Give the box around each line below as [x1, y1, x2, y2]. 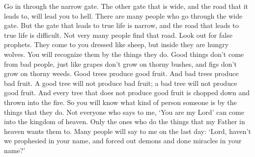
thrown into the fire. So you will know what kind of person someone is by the [4, 97, 237, 107]
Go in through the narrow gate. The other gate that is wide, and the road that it [4, 1, 248, 11]
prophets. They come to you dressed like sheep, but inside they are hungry [4, 39, 229, 50]
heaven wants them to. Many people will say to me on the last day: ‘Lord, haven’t [4, 126, 251, 136]
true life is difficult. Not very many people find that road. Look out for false [4, 29, 232, 40]
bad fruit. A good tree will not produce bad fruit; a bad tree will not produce [4, 78, 237, 88]
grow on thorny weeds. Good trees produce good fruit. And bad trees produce [4, 68, 239, 78]
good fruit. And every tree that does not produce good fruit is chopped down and [4, 87, 250, 98]
